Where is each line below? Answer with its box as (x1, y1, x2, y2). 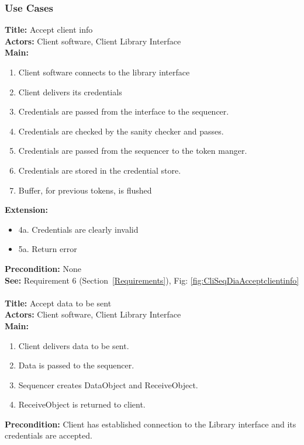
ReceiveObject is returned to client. (18, 398, 146, 410)
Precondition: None (5, 262, 81, 274)
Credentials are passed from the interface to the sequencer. (18, 105, 229, 118)
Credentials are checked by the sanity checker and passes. (18, 125, 224, 137)
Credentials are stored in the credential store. (18, 164, 181, 176)
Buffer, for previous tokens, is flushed (18, 184, 152, 196)
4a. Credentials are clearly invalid (18, 223, 139, 235)
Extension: (5, 203, 48, 216)
